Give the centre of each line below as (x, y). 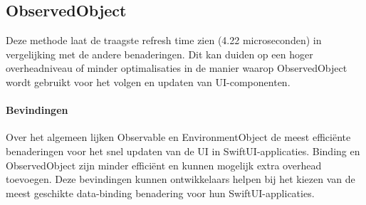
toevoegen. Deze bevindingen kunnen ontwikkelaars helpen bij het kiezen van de (181, 179)
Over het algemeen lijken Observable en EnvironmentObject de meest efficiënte (178, 137)
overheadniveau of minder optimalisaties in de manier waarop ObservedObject (177, 68)
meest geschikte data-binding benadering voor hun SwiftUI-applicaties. (160, 193)
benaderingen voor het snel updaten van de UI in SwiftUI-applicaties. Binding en (183, 151)
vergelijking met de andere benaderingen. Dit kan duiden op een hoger (160, 54)
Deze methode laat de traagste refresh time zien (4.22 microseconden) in (164, 40)
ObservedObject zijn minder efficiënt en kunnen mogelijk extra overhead (164, 165)
